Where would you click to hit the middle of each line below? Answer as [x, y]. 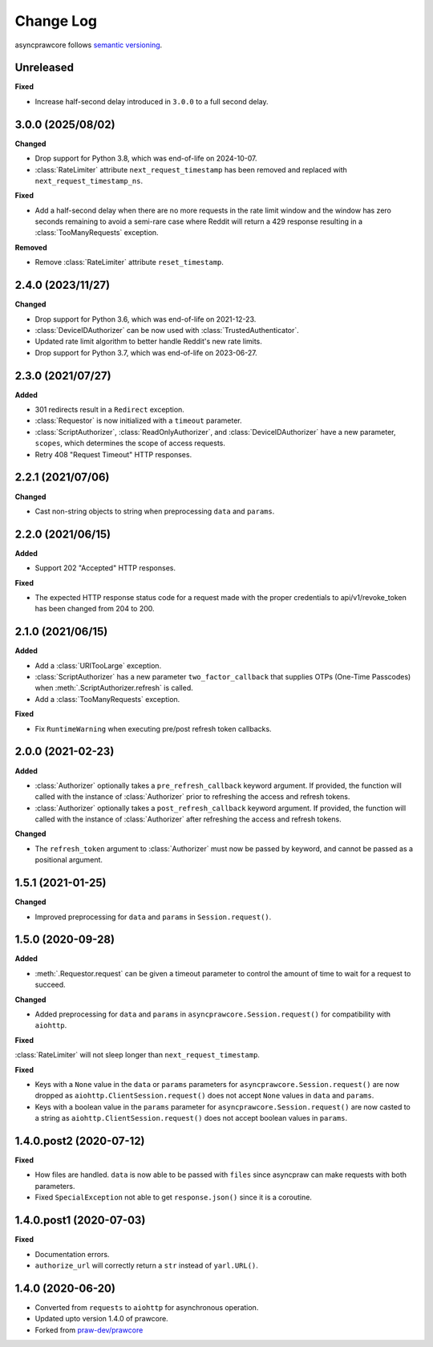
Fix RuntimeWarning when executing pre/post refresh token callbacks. [153, 728]
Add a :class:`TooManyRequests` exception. [107, 699]
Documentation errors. [72, 1254]
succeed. [50, 985]
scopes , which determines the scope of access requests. [130, 443]
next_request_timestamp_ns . [89, 181]
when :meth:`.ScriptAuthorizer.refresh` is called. [114, 688]
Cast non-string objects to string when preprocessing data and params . [155, 511]
